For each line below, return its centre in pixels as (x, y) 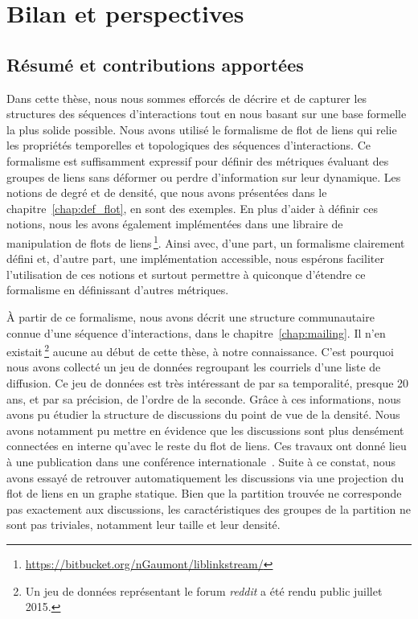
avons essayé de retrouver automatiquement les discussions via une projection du (205, 477)
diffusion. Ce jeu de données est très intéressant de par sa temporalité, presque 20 (208, 382)
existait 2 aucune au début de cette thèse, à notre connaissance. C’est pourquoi (200, 350)
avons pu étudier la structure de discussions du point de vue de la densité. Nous (203, 414)
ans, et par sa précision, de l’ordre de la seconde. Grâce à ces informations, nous (204, 398)
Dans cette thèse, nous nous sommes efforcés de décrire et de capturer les (187, 98)
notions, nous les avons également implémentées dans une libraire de (175, 224)
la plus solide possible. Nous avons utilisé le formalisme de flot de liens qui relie (202, 129)
